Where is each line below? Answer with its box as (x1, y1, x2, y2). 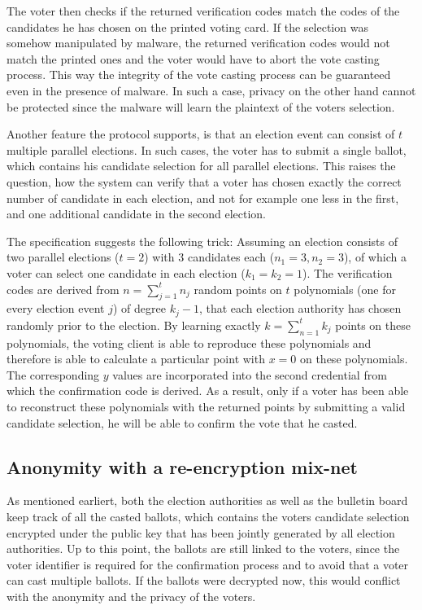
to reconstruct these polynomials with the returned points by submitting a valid (7, 397, 406, 415)
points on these (335, 316, 411, 333)
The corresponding (7, 366, 100, 383)
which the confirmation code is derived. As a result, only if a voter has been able (7, 382, 409, 399)
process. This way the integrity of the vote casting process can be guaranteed (7, 66, 391, 83)
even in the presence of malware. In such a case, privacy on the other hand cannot (7, 81, 416, 99)
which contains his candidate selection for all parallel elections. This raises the (7, 157, 396, 174)
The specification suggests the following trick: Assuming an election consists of (7, 232, 398, 249)
